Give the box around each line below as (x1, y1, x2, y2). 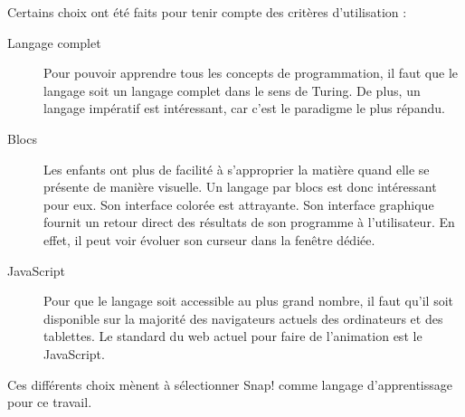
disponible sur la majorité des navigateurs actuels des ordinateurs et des (43, 308, 443, 327)
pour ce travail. (7, 393, 92, 412)
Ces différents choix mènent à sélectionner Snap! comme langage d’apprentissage (7, 374, 452, 393)
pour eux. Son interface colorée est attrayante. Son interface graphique (43, 194, 434, 213)
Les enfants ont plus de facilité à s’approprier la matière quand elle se (43, 159, 430, 178)
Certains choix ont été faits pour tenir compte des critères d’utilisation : (7, 3, 407, 21)
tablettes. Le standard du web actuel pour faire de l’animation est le (43, 327, 422, 346)
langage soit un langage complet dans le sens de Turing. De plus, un (43, 81, 421, 100)
